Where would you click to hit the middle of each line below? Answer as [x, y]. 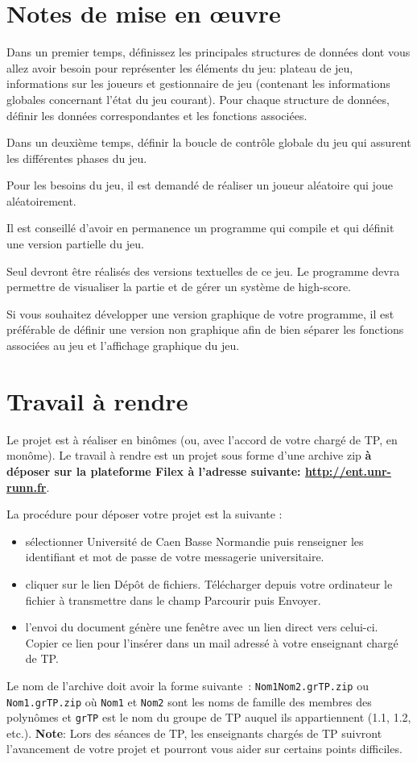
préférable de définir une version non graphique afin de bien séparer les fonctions [205, 329]
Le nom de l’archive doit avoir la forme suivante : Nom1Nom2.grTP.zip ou [188, 685]
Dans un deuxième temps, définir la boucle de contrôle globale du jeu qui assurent [209, 142]
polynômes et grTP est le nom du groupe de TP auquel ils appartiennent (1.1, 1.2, [209, 717]
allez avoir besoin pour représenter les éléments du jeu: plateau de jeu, [180, 67]
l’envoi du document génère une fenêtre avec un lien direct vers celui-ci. [202, 627]
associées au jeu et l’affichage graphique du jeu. [123, 346]
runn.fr [27, 487]
